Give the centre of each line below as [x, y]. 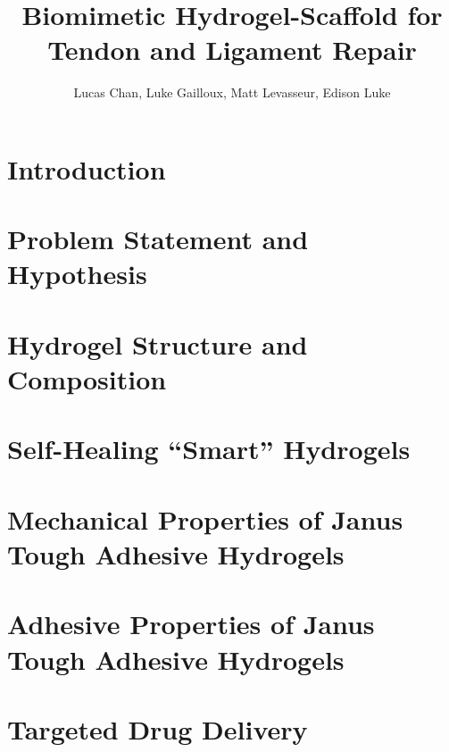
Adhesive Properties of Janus [191, 624]
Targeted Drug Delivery [158, 728]
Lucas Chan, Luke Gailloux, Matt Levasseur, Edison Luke [232, 92]
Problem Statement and [158, 239]
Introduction [87, 168]
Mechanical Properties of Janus [205, 518]
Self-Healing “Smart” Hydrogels [209, 449]
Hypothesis [77, 274]
